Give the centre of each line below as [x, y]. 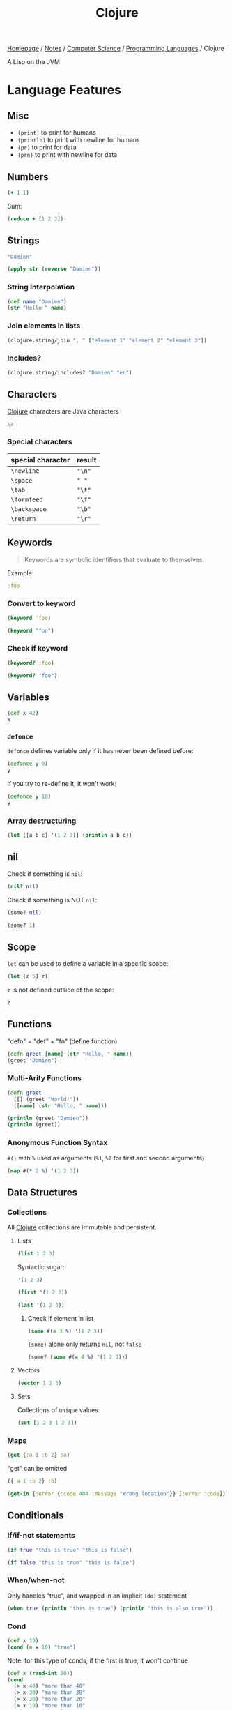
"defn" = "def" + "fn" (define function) [62, 1041]
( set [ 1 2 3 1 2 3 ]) [47, 1423]
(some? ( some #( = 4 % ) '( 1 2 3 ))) [78, 1357]
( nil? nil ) [23, 886]
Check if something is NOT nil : [52, 900]
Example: [21, 573]
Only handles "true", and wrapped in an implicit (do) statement [97, 1596]
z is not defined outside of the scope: [61, 990]
